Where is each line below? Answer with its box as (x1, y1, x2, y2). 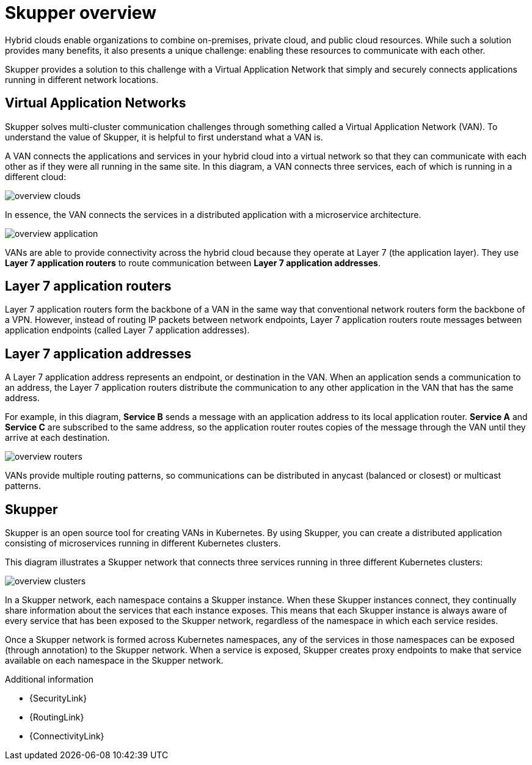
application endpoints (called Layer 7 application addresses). (5, 325, 250, 336)
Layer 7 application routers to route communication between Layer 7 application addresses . (5, 257, 381, 268)
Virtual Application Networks (5, 95, 186, 111)
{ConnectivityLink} (29, 731, 104, 742)
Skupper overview (5, 2, 156, 23)
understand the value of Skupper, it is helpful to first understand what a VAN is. (5, 131, 323, 142)
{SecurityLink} (29, 693, 87, 704)
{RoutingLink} (29, 712, 84, 723)
